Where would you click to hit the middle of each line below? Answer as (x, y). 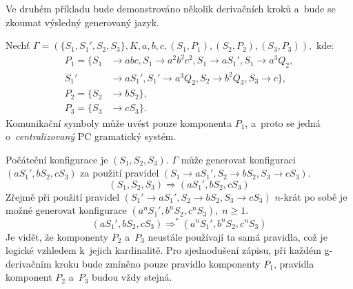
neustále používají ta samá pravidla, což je (238, 236)
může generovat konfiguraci (238, 159)
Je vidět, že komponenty (57, 236)
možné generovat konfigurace (66, 210)
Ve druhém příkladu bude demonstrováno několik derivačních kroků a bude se (171, 8)
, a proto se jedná (283, 122)
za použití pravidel (120, 173)
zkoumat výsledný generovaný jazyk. (82, 22)
